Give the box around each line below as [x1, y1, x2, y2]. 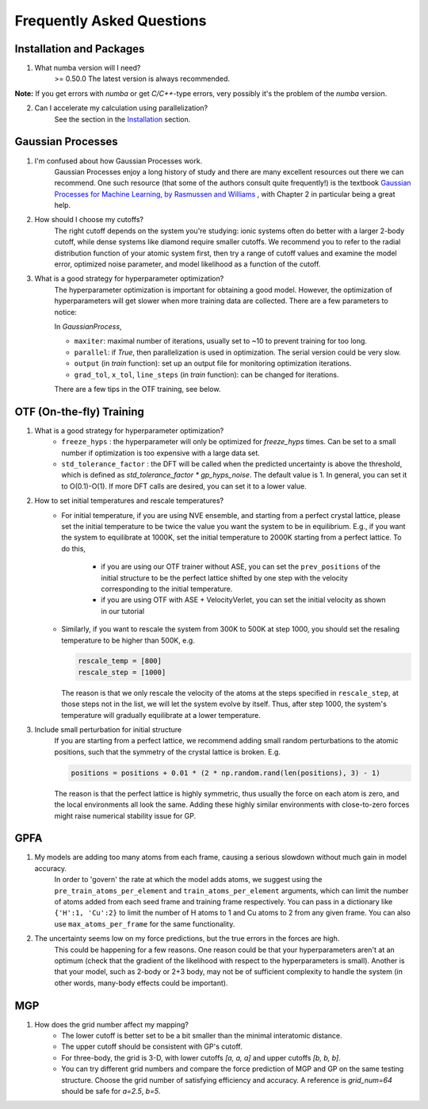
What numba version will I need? [34, 63, 141, 73]
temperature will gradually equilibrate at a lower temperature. [61, 710, 261, 720]
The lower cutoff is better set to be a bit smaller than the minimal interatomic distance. [61, 1031, 342, 1041]
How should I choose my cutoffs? [34, 215, 144, 224]
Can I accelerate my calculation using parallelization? [34, 103, 208, 113]
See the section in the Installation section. [54, 114, 191, 124]
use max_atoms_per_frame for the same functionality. [54, 919, 235, 928]
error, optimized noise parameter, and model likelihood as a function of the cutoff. [54, 259, 321, 269]
